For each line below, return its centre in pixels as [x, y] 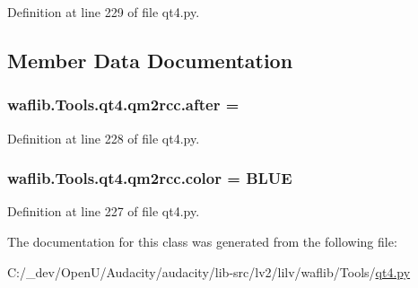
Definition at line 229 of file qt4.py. [104, 12]
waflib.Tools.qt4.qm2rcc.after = [123, 105]
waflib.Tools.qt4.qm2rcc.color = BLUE [150, 178]
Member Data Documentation [150, 60]
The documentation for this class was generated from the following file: [202, 241]
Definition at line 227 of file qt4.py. [104, 211]
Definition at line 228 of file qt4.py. [104, 138]
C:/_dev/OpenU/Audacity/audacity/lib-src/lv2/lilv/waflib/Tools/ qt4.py [209, 271]
